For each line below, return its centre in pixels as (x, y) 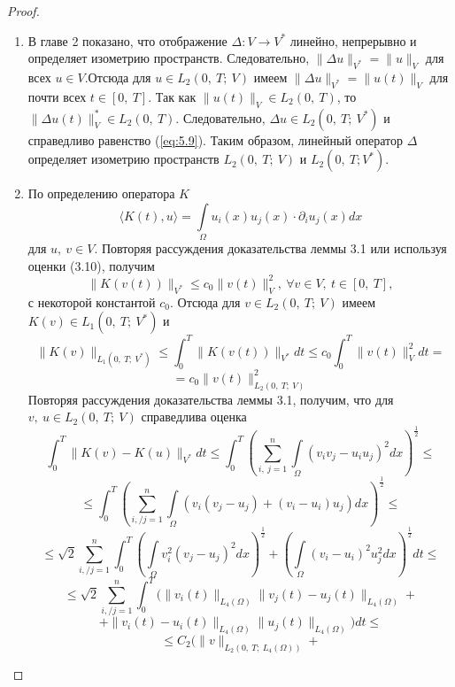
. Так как (172, 96)
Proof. (23, 11)
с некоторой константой (92, 301)
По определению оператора (101, 193)
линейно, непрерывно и (353, 40)
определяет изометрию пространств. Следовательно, (169, 58)
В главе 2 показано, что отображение (127, 40)
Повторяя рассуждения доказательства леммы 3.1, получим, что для (211, 399)
